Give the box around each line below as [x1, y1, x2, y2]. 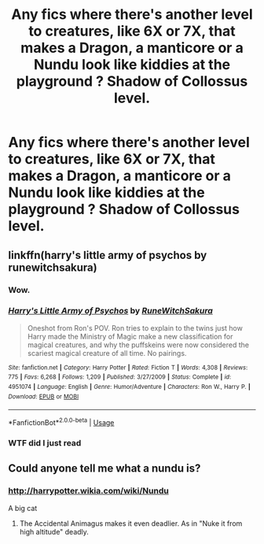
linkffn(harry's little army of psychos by [8, 248, 207, 261]
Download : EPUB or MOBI [8, 392, 79, 401]
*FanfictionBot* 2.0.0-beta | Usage [8, 416, 115, 427]
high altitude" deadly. [19, 527, 89, 536]
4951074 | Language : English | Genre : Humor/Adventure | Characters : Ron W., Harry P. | [8, 383, 251, 391]
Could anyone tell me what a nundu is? [8, 462, 201, 476]
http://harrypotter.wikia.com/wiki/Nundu [8, 486, 169, 497]
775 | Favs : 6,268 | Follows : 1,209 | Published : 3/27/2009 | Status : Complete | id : [8, 373, 232, 381]
